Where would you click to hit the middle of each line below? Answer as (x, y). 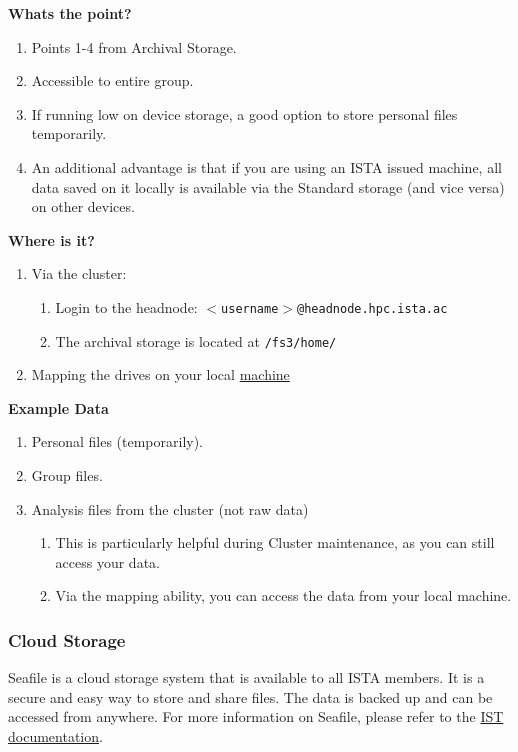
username (250, 308)
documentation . (55, 736)
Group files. (67, 475)
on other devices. (83, 206)
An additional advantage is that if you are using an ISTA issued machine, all (266, 166)
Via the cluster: (79, 273)
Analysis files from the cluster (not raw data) (170, 508)
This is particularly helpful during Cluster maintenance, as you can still (275, 542)
